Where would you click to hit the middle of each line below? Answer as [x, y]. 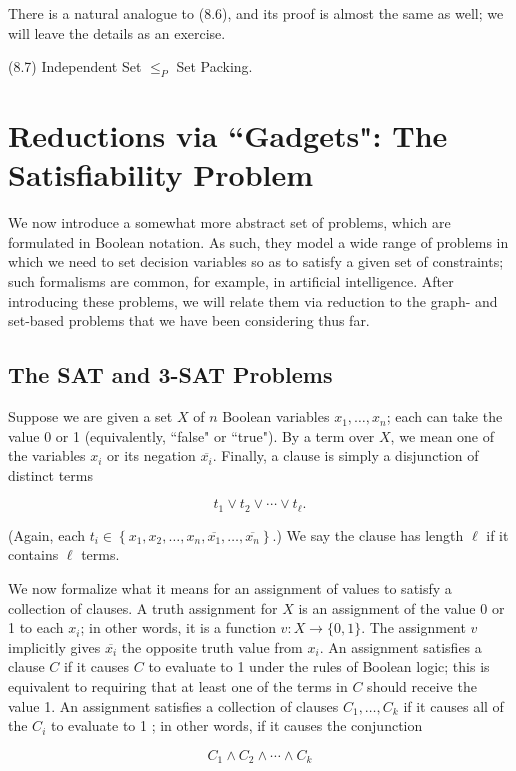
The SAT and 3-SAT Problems [170, 374]
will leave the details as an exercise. [117, 32]
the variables [47, 455]
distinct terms [50, 474]
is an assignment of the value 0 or [401, 607]
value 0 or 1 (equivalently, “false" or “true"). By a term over [191, 435]
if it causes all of [453, 705]
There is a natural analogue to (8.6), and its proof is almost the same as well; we [256, 13]
